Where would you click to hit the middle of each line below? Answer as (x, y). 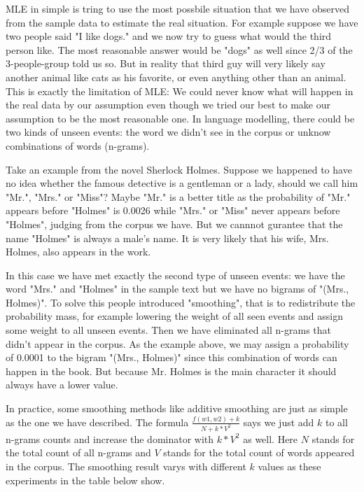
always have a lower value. (62, 385)
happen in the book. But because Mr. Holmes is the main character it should (171, 371)
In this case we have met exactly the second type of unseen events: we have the (175, 275)
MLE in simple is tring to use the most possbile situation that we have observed (178, 8)
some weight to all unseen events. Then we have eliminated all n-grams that (168, 330)
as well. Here (271, 438)
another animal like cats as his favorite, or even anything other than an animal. (176, 77)
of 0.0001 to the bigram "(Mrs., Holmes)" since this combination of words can (171, 357)
